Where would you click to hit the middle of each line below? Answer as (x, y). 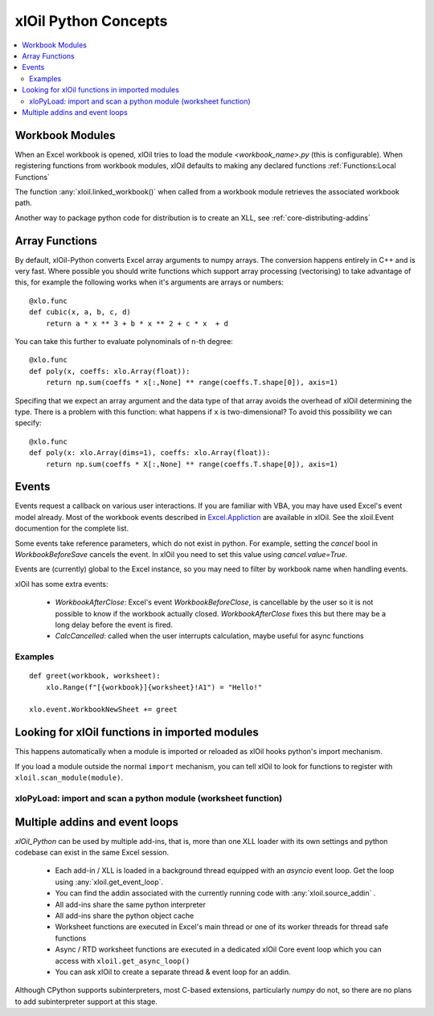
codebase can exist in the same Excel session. (92, 852)
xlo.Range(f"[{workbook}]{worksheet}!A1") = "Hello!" (154, 687)
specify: (28, 423)
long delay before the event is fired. (114, 625)
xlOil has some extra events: (61, 584)
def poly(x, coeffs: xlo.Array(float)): (110, 371)
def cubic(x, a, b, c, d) (80, 312)
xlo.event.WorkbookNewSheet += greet (104, 710)
